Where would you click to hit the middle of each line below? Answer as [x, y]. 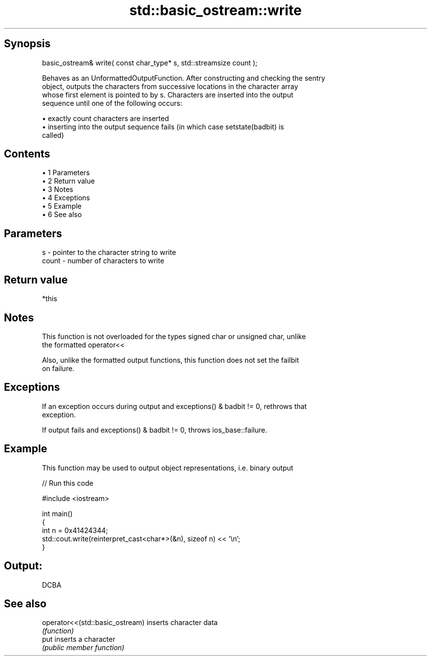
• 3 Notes [58, 189]
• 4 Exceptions [66, 198]
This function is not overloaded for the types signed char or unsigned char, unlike [174, 336]
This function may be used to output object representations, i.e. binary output [168, 468]
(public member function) [83, 648]
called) [53, 135]
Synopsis [27, 44]
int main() [57, 513]
